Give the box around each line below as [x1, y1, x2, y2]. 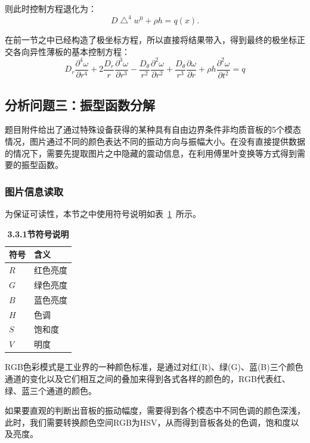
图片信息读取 [5, 184, 64, 198]
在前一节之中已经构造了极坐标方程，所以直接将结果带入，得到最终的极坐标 [5, 33, 297, 46]
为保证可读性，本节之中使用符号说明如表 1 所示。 [5, 207, 201, 219]
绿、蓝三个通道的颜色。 [5, 384, 97, 396]
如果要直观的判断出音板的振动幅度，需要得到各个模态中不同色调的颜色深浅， [5, 404, 305, 417]
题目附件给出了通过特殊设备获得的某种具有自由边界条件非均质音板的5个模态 [5, 123, 301, 136]
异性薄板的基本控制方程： [29, 45, 130, 57]
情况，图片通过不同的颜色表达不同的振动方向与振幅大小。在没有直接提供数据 [5, 135, 305, 147]
